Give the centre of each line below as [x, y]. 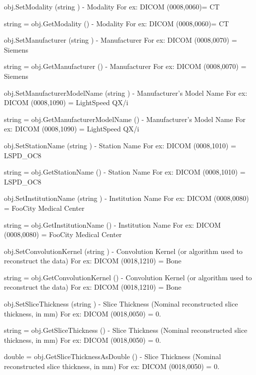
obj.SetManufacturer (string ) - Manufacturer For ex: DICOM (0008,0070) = [121, 40]
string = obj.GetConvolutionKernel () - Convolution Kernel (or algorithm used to [128, 277]
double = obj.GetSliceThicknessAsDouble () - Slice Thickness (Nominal [113, 356]
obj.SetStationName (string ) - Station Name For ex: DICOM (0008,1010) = [120, 145]
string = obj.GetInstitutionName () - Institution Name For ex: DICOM [112, 224]
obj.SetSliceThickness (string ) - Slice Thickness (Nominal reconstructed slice [121, 304]
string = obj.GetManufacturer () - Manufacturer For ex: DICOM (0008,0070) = [125, 66]
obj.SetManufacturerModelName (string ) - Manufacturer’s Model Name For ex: [126, 93]
